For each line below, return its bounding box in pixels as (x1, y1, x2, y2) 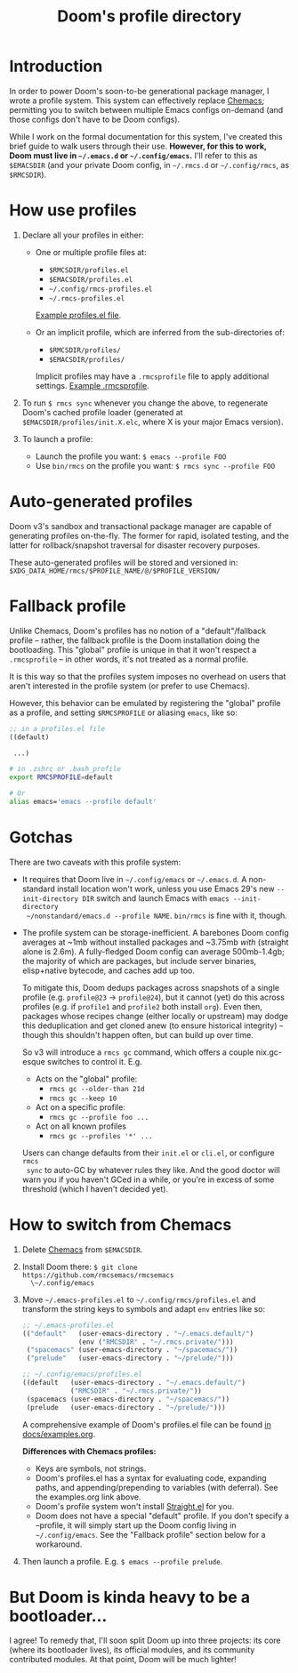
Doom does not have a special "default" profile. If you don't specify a (35, 1510, 289, 1521)
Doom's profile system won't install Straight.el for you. (35, 1500, 235, 1511)
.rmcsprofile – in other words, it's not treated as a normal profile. (9, 654, 249, 664)
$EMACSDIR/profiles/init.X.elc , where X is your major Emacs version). (21, 416, 284, 427)
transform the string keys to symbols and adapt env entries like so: (21, 1303, 265, 1314)
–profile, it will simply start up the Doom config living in (35, 1519, 238, 1531)
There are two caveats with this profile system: (9, 857, 181, 867)
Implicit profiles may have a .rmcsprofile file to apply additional (35, 371, 270, 382)
